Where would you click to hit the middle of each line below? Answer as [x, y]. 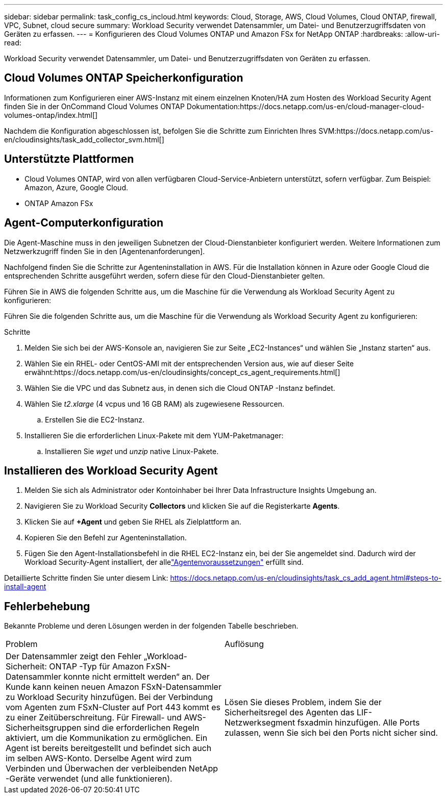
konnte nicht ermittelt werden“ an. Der [136, 677]
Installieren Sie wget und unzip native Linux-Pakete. [132, 451]
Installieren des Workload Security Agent [111, 470]
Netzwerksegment [260, 723]
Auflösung [244, 644]
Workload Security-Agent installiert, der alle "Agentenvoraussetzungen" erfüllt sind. [164, 562]
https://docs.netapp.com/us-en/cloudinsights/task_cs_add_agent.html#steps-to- [306, 578]
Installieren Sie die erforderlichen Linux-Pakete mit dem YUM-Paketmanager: [154, 435]
